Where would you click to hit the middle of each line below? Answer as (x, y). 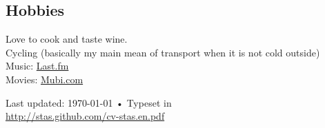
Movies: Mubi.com (45, 79)
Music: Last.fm (37, 66)
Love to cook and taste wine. (67, 39)
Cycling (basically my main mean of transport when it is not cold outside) (163, 52)
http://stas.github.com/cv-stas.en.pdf (85, 116)
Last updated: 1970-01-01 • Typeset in (89, 102)
